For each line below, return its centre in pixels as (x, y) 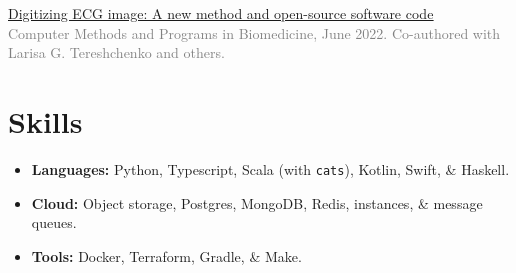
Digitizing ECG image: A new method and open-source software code (221, 13)
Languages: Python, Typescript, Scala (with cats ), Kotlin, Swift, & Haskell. (270, 168)
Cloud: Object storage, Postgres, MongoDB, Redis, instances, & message (257, 202)
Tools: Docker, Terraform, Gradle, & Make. (166, 255)
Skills (45, 120)
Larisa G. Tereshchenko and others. (116, 52)
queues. (54, 222)
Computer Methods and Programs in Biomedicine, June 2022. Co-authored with (254, 32)
